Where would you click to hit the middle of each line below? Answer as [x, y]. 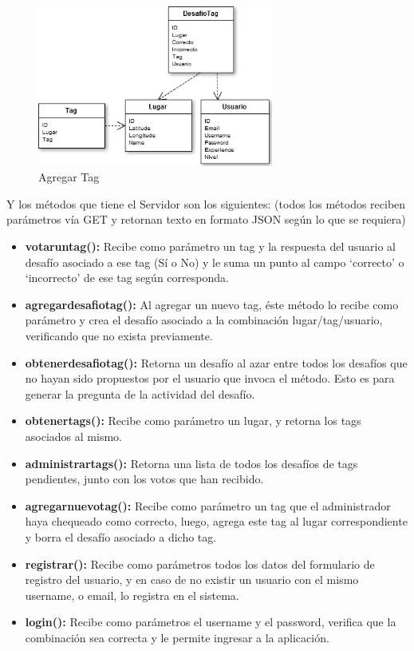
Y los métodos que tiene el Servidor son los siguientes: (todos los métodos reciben [206, 203]
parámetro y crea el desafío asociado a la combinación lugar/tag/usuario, [204, 320]
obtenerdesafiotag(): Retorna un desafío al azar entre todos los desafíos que [216, 362]
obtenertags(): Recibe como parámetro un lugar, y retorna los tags [193, 421]
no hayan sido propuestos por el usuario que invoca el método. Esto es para [210, 378]
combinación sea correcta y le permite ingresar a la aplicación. [177, 637]
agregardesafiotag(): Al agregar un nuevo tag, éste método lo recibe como [212, 304]
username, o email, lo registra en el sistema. [132, 595]
